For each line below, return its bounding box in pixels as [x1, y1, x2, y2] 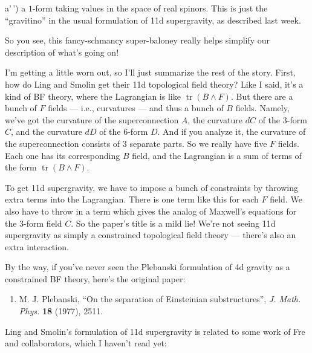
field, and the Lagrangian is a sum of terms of [132, 149, 302, 161]
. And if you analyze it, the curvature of [157, 125, 306, 138]
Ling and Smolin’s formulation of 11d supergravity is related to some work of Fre [5, 325, 305, 337]
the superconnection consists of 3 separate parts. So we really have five [5, 137, 267, 149]
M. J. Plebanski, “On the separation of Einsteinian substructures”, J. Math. [19, 293, 301, 305]
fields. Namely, [235, 102, 290, 114]
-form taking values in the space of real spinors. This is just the [32, 2, 268, 14]
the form [5, 161, 37, 173]
